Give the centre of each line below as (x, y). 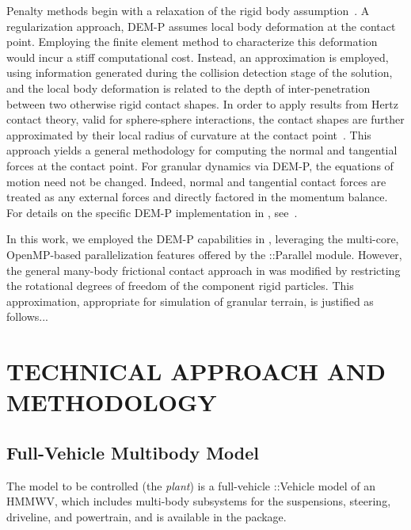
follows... (27, 316)
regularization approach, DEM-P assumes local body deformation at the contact (201, 26)
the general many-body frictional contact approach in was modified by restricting (204, 270)
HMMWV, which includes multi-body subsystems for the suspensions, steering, (199, 501)
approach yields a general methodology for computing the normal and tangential (202, 150)
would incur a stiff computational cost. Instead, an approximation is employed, (198, 57)
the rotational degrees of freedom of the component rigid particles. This (180, 286)
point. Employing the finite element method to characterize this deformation (192, 42)
